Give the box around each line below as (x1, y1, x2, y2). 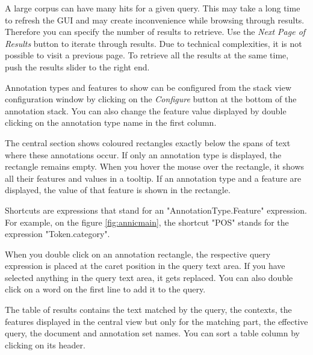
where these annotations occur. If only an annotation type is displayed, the (5, 148, 282, 161)
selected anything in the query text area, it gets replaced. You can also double (5, 271, 293, 283)
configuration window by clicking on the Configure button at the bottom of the (5, 93, 297, 105)
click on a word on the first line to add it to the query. (5, 283, 206, 295)
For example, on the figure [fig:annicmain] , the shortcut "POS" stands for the (5, 215, 289, 228)
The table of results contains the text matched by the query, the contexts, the (5, 303, 292, 316)
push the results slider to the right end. (5, 60, 150, 73)
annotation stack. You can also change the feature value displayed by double (5, 104, 287, 117)
